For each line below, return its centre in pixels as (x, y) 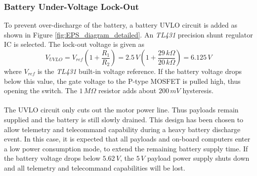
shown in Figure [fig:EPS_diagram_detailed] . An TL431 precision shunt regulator (128, 34)
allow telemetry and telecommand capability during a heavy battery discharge (122, 129)
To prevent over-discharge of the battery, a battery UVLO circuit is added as (121, 25)
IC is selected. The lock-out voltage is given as (74, 44)
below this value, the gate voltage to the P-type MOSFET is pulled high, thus (122, 81)
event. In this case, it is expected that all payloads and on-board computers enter (127, 139)
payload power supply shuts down (198, 158)
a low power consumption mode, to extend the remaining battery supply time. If (126, 148)
